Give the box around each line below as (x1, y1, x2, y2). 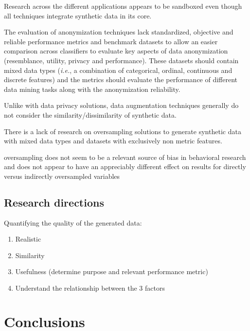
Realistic (15, 234, 41, 244)
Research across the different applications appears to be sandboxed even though (4, 1, 242, 11)
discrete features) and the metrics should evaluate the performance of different (4, 74, 238, 85)
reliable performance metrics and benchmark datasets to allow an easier (4, 36, 218, 46)
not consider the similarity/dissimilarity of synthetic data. (4, 109, 177, 120)
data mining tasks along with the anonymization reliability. (4, 84, 180, 94)
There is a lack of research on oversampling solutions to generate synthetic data (4, 126, 241, 136)
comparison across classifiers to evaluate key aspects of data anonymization (4, 46, 228, 56)
